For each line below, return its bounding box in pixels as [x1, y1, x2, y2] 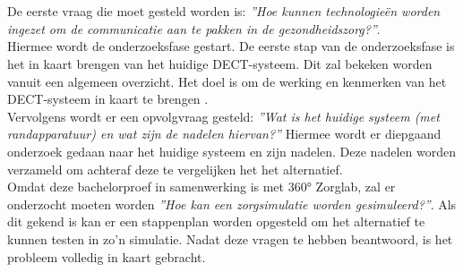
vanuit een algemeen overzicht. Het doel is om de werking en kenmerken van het [7, 72, 447, 90]
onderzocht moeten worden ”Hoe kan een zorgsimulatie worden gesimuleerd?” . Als [7, 194, 457, 213]
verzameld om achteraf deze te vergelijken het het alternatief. [7, 159, 343, 178]
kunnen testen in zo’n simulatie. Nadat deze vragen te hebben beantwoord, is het [7, 229, 453, 248]
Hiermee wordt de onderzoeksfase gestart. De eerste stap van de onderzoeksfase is [7, 37, 455, 55]
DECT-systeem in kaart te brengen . [7, 89, 209, 108]
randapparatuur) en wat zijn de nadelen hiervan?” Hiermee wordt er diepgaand [7, 124, 442, 143]
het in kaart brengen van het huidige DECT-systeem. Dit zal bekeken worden [7, 54, 433, 72]
